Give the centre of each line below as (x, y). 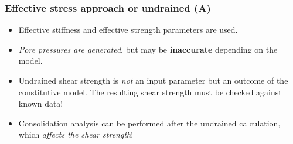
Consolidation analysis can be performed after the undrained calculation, (149, 123)
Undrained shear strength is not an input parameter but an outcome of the (153, 80)
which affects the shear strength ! (76, 134)
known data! (41, 103)
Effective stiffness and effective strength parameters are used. (128, 30)
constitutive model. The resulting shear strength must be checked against (150, 92)
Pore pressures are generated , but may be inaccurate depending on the (148, 49)
